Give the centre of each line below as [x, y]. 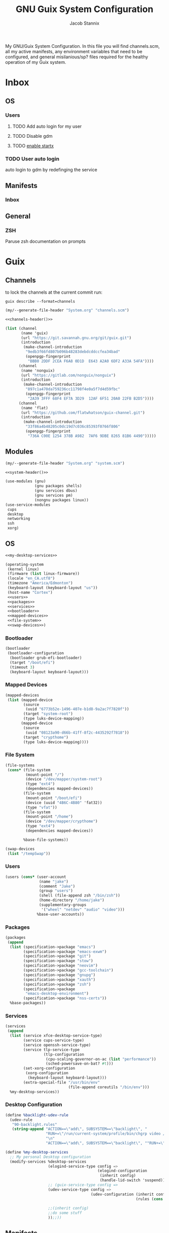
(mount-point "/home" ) [49, 817]
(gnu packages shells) [58, 486]
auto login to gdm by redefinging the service [51, 170]
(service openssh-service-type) [57, 1045]
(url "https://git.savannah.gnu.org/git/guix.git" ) [76, 338]
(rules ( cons [149, 1199]
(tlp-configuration [64, 1054]
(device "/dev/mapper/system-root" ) [64, 779]
